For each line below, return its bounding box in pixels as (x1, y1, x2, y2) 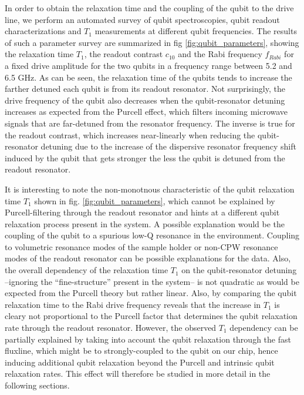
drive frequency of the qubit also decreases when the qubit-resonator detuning (5, 94, 285, 106)
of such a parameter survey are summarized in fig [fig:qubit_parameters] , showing (5, 36, 299, 48)
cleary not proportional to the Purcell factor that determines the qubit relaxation (5, 310, 298, 322)
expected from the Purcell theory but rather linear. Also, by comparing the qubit (5, 287, 297, 299)
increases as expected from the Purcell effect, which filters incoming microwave (5, 105, 288, 118)
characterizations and (5, 25, 82, 37)
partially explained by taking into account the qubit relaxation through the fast (5, 333, 291, 345)
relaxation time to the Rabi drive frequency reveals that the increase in (5, 298, 261, 310)
